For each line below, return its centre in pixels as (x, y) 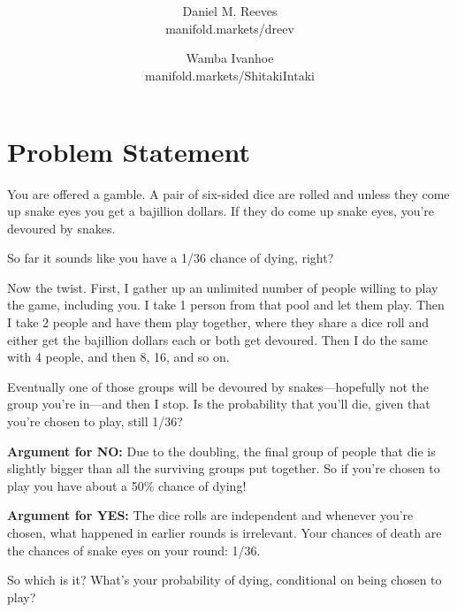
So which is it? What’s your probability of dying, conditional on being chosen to (225, 580)
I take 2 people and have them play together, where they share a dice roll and (218, 322)
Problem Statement (129, 151)
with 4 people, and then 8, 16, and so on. (118, 357)
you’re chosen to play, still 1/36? (95, 421)
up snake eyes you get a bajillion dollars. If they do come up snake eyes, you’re (221, 211)
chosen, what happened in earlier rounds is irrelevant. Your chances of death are (225, 532)
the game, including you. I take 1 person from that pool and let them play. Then (226, 305)
